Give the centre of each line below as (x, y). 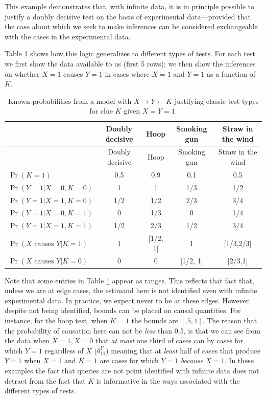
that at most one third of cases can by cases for (169, 340)
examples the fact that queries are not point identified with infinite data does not (132, 370)
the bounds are (155, 320)
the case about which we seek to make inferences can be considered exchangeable (131, 26)
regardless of (64, 350)
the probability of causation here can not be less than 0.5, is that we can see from (132, 330)
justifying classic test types (216, 101)
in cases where (127, 73)
